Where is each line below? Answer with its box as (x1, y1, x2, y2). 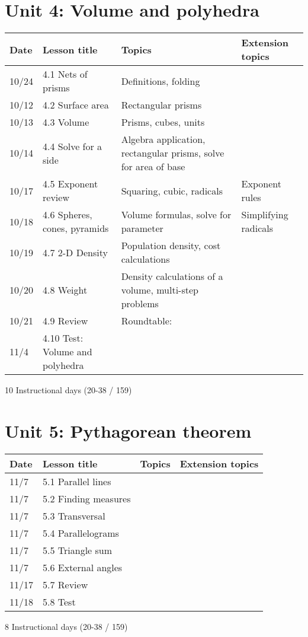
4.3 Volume (43, 115, 89, 129)
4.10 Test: (43, 331, 84, 345)
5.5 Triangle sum (43, 543, 113, 557)
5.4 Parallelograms (43, 525, 119, 540)
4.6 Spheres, (43, 208, 92, 222)
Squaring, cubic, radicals (121, 183, 223, 198)
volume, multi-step (121, 283, 198, 297)
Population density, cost (121, 238, 221, 253)
